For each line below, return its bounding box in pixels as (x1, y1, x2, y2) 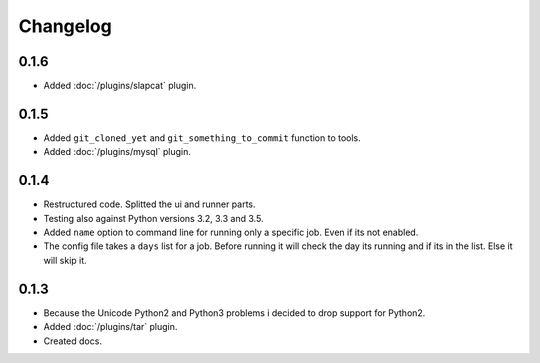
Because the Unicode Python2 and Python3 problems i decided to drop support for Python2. (43, 306, 426, 319)
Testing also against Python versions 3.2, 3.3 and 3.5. (43, 212, 264, 224)
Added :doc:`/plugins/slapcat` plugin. (43, 80, 197, 92)
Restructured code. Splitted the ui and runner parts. (43, 198, 256, 210)
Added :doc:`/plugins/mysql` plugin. (43, 146, 192, 158)
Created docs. (43, 335, 102, 347)
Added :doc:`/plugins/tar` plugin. (43, 321, 178, 333)
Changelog (18, 15, 112, 37)
